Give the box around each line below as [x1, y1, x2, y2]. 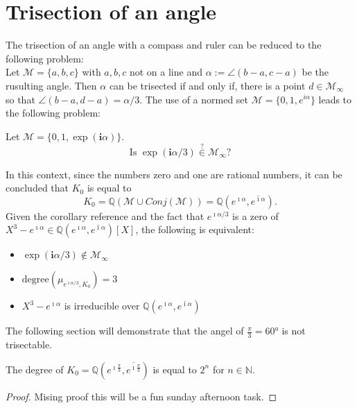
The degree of [6, 362, 64, 376]
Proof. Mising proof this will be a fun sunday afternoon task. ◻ [6, 389, 277, 403]
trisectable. [6, 337, 53, 352]
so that [6, 92, 35, 106]
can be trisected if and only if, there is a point [109, 78, 306, 92]
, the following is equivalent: [135, 222, 254, 237]
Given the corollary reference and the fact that [6, 208, 204, 223]
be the [302, 65, 329, 79]
